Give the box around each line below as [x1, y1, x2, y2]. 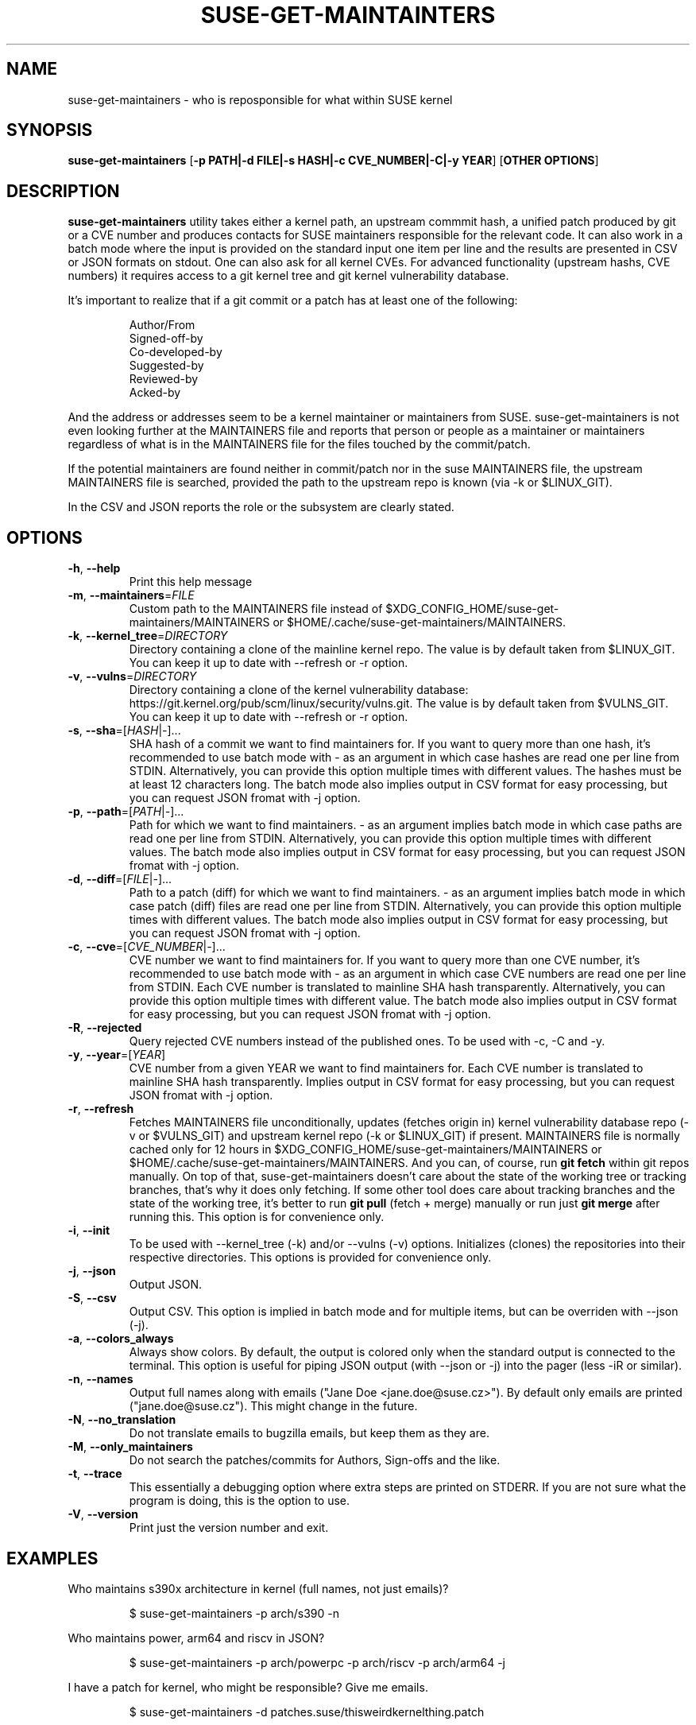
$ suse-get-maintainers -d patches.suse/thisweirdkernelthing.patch [129, 1704, 485, 1719]
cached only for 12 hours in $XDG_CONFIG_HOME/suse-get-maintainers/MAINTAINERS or [129, 1142, 602, 1157]
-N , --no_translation [68, 1413, 176, 1427]
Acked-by [129, 386, 181, 400]
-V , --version [68, 1507, 138, 1521]
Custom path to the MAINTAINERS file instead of [129, 602, 383, 616]
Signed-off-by [129, 331, 203, 346]
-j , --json [68, 1264, 116, 1278]
